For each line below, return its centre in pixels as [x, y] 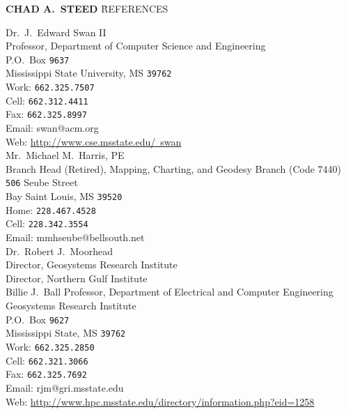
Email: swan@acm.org [52, 128]
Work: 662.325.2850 [50, 346]
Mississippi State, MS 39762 [66, 333]
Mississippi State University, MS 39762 [89, 73]
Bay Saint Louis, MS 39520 [64, 196]
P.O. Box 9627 [38, 319]
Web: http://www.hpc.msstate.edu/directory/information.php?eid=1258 [160, 401]
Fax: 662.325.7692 [46, 374]
